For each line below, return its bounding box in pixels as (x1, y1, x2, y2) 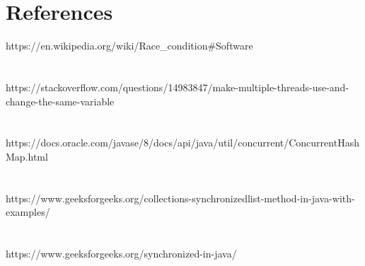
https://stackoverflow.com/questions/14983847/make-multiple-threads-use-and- (6, 79, 349, 94)
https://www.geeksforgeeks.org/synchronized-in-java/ (6, 246, 237, 261)
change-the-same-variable (6, 93, 115, 108)
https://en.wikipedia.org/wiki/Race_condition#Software (6, 38, 253, 53)
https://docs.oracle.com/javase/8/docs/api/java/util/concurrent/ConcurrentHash (6, 135, 359, 150)
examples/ (6, 204, 50, 219)
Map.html (6, 149, 48, 163)
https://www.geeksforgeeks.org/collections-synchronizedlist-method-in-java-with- (6, 190, 355, 205)
